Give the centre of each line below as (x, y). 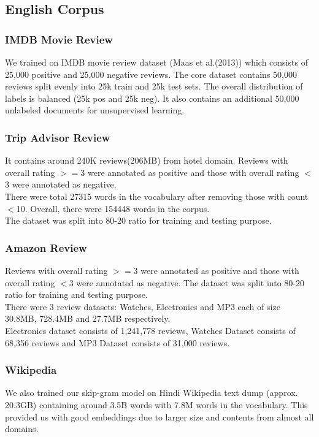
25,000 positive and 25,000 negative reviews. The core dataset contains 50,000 (151, 74)
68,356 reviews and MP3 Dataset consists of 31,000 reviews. (117, 342)
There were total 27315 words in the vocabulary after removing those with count (157, 196)
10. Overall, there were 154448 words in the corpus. (113, 208)
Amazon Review (46, 247)
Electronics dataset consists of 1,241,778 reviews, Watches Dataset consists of (150, 330)
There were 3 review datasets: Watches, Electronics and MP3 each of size (143, 306)
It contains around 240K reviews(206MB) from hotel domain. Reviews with (147, 160)
